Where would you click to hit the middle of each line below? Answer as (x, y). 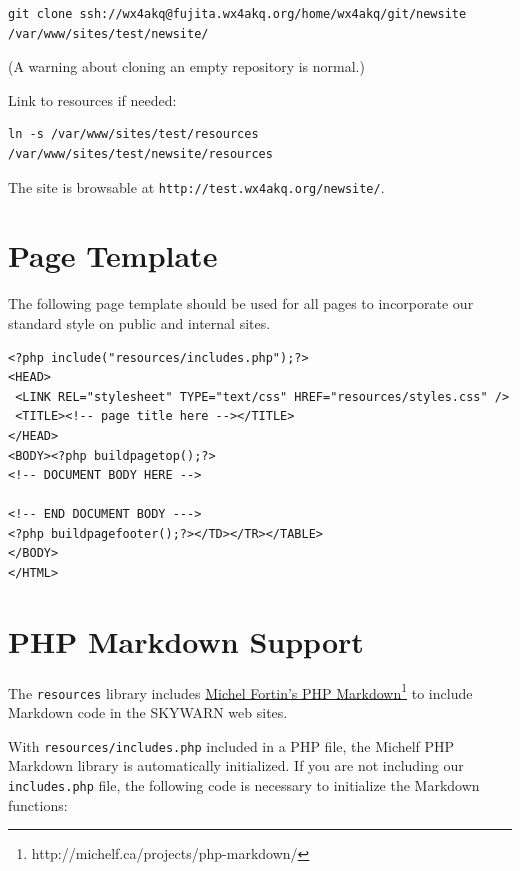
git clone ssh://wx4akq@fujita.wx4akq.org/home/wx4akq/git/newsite (237, 14)
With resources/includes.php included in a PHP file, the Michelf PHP (231, 745)
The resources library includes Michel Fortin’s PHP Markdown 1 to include (240, 691)
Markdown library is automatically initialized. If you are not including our (236, 765)
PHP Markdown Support (186, 640)
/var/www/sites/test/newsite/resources (140, 153)
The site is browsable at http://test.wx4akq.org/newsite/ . (196, 186)
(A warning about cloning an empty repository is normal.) (186, 66)
